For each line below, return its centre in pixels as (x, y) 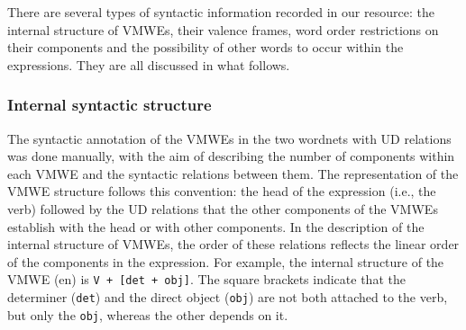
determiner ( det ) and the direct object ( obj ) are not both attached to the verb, (228, 297)
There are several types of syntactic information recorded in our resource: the (221, 12)
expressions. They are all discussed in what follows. (149, 64)
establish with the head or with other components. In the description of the (216, 226)
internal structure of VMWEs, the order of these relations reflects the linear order (233, 244)
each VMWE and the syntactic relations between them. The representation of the (233, 173)
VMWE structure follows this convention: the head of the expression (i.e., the (222, 191)
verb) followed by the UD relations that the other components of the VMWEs (223, 208)
